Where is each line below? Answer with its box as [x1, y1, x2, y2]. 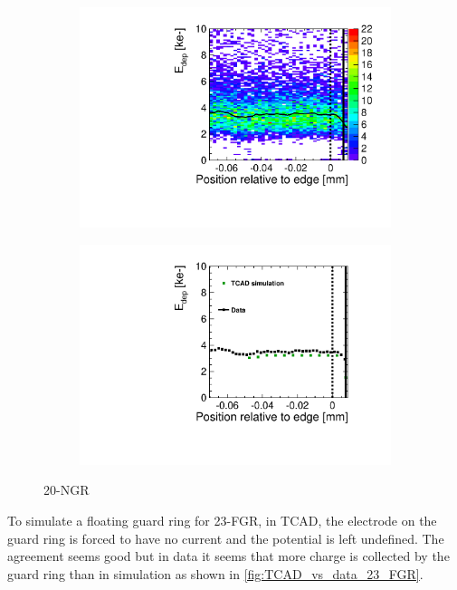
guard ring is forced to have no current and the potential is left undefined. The [7, 528, 444, 547]
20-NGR [43, 480, 90, 499]
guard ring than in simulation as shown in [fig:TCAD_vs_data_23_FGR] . [7, 564, 424, 583]
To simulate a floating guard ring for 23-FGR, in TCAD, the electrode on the [7, 511, 437, 529]
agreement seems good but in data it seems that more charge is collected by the [7, 546, 450, 566]
